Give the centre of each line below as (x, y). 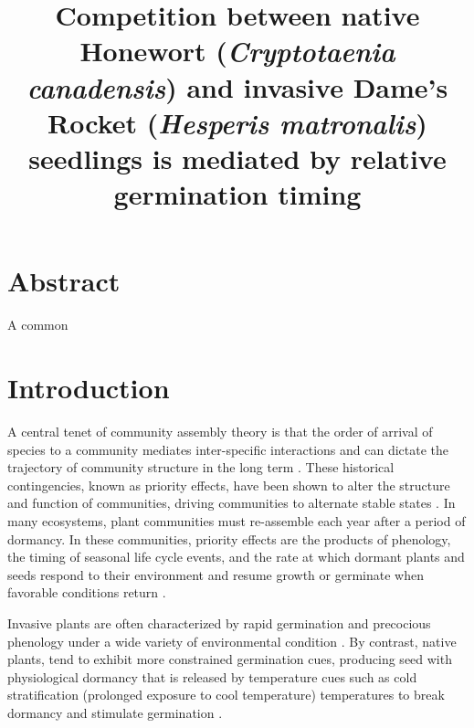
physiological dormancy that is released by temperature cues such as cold (212, 676)
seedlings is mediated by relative (237, 158)
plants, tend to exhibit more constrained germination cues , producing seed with (230, 659)
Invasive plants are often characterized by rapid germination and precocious (219, 622)
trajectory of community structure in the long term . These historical (201, 467)
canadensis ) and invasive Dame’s (237, 87)
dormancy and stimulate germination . (115, 712)
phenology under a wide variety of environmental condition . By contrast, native (232, 641)
